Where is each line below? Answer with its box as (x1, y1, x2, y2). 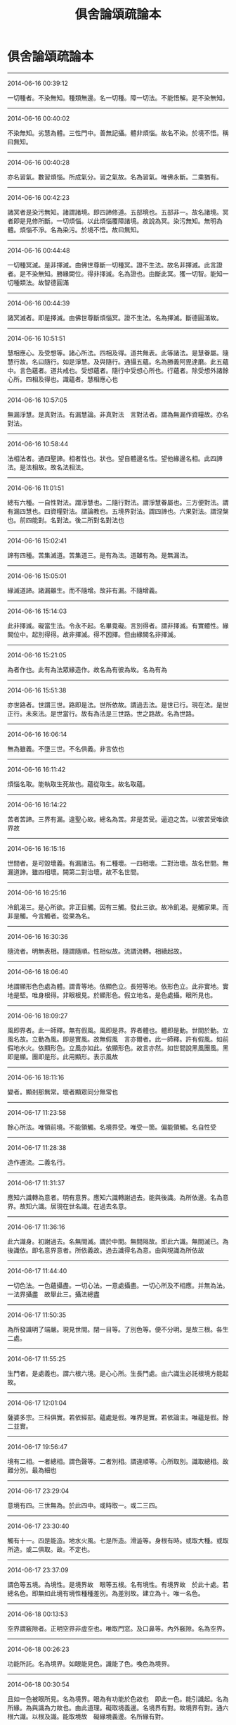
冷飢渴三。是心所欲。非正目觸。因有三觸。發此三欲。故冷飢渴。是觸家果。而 (7, 902, 229, 911)
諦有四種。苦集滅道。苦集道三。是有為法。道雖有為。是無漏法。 (7, 550, 192, 560)
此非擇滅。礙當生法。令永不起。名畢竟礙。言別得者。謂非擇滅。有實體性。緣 (7, 621, 229, 630)
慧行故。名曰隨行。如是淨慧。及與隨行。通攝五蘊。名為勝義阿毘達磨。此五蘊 (7, 357, 229, 366)
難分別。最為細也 (7, 1465, 57, 1474)
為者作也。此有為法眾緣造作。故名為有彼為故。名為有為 (7, 665, 167, 674)
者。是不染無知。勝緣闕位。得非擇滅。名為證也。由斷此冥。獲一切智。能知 (7, 269, 223, 278)
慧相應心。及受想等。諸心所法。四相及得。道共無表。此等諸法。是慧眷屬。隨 (7, 348, 229, 357)
